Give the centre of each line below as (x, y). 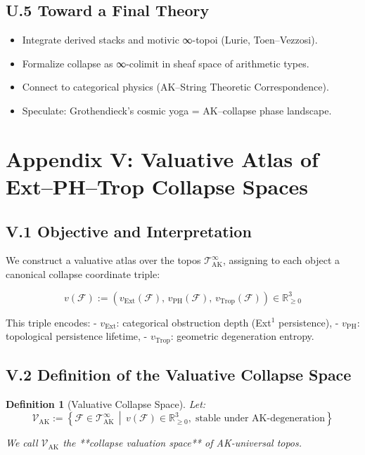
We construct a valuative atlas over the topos (103, 260)
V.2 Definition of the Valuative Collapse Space (179, 374)
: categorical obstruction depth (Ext (194, 322)
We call (22, 443)
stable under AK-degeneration (260, 419)
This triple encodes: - (51, 322)
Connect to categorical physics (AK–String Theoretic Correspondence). (175, 87)
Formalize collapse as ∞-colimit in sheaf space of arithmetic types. (166, 63)
